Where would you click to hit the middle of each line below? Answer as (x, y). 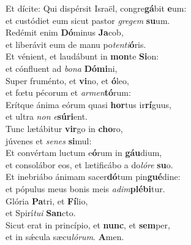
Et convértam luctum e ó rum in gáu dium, (84, 153)
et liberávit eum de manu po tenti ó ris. (76, 44)
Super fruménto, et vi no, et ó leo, (67, 80)
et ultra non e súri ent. (47, 116)
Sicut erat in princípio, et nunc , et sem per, (88, 224)
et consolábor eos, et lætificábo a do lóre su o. (89, 164)
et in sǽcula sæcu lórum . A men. (65, 237)
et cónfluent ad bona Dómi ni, (62, 68)
